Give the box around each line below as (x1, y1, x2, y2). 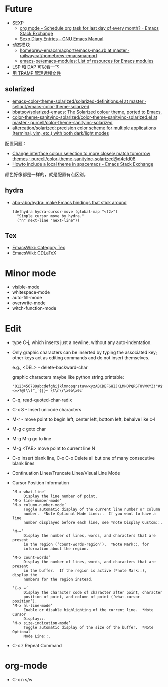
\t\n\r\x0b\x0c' (50, 388, 84, 393)
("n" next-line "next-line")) (17, 218, 80, 223)
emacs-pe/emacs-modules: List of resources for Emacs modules (19, 58, 154, 64)
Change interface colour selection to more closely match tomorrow (12, 150, 151, 156)
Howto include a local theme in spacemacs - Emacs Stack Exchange (12, 161, 154, 167)
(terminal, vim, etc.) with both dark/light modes (12, 130, 109, 136)
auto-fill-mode (12, 295, 42, 301)
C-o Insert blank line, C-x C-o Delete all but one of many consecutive (12, 455, 155, 461)
